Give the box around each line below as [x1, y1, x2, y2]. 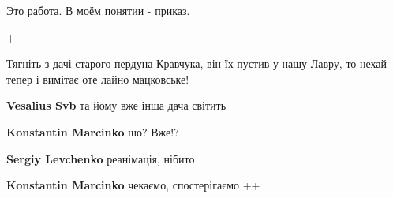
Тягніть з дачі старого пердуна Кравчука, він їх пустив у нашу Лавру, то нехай [6, 55, 387, 72]
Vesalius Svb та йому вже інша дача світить [6, 97, 226, 114]
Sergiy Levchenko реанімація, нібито [6, 150, 195, 166]
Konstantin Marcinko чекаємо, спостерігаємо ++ [6, 177, 260, 193]
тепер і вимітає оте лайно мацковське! [6, 70, 189, 87]
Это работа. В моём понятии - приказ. [6, 2, 190, 18]
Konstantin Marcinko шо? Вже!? [6, 123, 179, 140]
